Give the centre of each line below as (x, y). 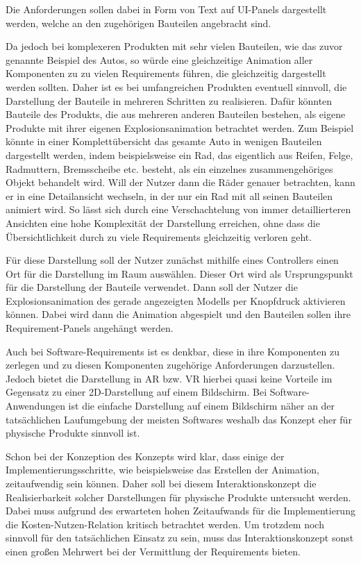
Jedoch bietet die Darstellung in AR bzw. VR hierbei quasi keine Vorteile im (169, 378)
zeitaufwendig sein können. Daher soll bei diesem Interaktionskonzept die (161, 483)
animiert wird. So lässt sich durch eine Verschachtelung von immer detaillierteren (178, 209)
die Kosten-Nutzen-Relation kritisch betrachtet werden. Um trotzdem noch (165, 524)
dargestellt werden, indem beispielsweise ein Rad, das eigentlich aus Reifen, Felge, (179, 154)
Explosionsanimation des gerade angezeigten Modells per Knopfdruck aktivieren (176, 300)
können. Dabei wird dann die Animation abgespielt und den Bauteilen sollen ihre (178, 314)
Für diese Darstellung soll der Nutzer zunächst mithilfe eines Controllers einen (172, 260)
